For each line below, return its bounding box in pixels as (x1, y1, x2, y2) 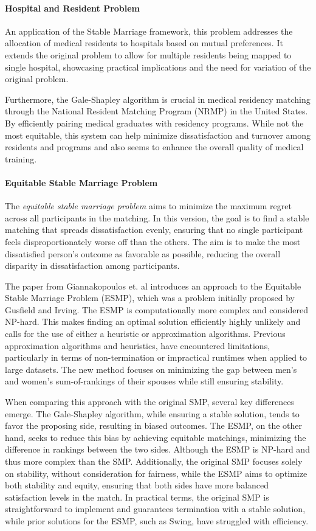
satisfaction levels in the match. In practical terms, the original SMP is (5, 490, 269, 503)
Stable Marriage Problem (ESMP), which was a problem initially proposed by (5, 291, 295, 304)
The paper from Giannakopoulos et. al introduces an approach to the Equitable (5, 279, 301, 292)
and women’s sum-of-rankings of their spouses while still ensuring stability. (5, 375, 284, 387)
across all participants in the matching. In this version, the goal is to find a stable (5, 211, 309, 224)
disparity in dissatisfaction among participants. (5, 259, 180, 272)
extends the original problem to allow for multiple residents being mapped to (5, 48, 292, 61)
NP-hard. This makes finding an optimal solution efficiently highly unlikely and (5, 315, 301, 328)
